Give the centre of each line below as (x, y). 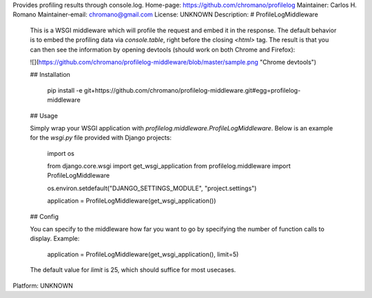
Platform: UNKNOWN (43, 286)
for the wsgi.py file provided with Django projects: (101, 138)
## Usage (44, 115)
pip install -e (65, 90)
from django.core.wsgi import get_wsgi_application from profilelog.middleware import (169, 166)
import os (61, 153)
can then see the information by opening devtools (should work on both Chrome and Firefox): (163, 49)
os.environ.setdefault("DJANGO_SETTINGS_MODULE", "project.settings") (152, 188)
